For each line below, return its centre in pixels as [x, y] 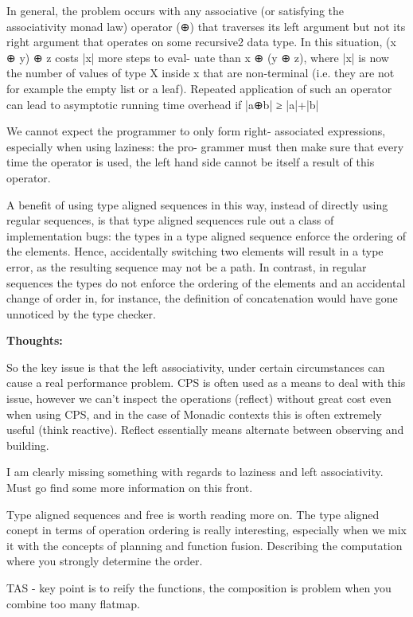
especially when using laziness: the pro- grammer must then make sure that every [205, 146]
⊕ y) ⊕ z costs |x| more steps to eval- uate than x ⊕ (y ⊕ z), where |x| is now [198, 57]
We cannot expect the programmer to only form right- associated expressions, [196, 131]
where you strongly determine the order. [105, 561]
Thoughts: [35, 340]
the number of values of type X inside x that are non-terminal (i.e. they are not [201, 73]
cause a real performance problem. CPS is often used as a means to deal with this [206, 383]
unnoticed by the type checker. [81, 313]
